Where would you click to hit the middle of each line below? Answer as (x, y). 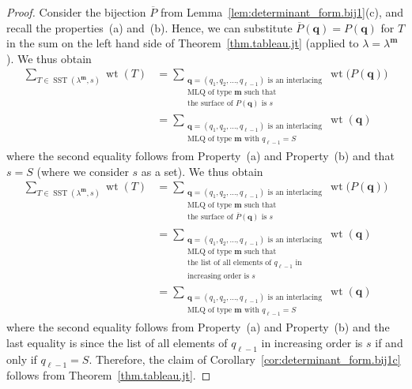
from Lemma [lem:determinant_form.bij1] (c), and (282, 12)
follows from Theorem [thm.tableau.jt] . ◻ (109, 375)
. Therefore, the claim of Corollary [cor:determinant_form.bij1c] (245, 359)
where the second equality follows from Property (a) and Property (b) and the (198, 327)
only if (22, 359)
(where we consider (83, 171)
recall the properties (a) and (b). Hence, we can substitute (149, 27)
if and (389, 342)
